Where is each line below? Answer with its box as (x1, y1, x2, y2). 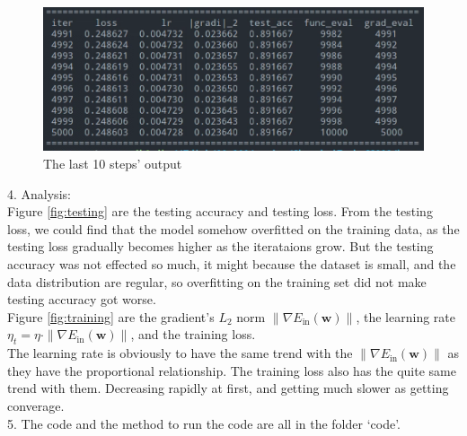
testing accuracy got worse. (7, 290, 156, 309)
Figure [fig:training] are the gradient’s (7, 307, 215, 326)
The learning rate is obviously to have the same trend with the (7, 344, 353, 362)
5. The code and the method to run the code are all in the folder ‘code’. (7, 414, 401, 432)
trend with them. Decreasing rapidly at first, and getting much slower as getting (7, 379, 449, 397)
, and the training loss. (130, 325, 256, 344)
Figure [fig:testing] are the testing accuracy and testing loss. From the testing (7, 202, 433, 221)
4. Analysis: (7, 184, 71, 203)
